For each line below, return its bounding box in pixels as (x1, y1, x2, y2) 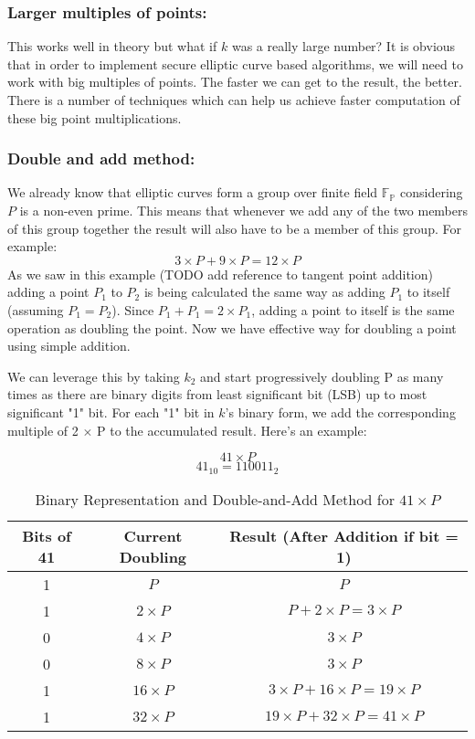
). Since (111, 300, 154, 319)
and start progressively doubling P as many (200, 366, 444, 385)
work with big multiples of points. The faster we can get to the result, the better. (7, 72, 462, 91)
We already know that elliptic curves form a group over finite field (7, 183, 378, 202)
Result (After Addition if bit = (229, 524, 459, 546)
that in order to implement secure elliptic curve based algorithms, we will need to (7, 54, 463, 73)
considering (400, 183, 463, 202)
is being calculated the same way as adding (143, 282, 385, 301)
